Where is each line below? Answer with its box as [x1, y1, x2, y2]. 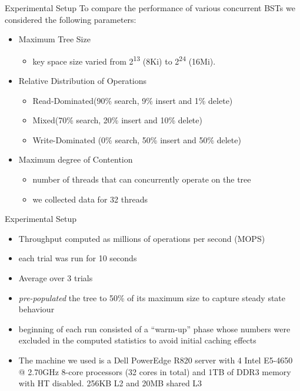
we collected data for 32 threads [32, 193, 148, 205]
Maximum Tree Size [18, 33, 91, 45]
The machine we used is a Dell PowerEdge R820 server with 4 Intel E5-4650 [18, 353, 293, 366]
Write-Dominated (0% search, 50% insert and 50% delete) [32, 133, 241, 146]
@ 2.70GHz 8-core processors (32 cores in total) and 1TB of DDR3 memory [18, 365, 291, 377]
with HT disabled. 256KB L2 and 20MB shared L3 [18, 377, 202, 389]
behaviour [18, 303, 55, 315]
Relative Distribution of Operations [18, 75, 147, 87]
